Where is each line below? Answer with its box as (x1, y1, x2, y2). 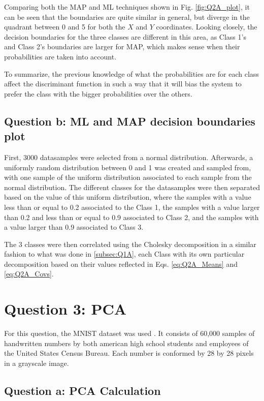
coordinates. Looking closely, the (156, 21, 257, 32)
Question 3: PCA (4, 298, 127, 319)
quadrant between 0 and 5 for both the (4, 21, 125, 32)
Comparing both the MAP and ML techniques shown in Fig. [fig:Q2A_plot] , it (4, 2, 250, 12)
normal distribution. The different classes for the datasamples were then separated (4, 181, 260, 192)
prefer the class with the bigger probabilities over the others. (4, 88, 192, 99)
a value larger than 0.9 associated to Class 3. (4, 222, 144, 232)
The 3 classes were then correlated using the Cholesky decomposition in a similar (4, 238, 256, 249)
